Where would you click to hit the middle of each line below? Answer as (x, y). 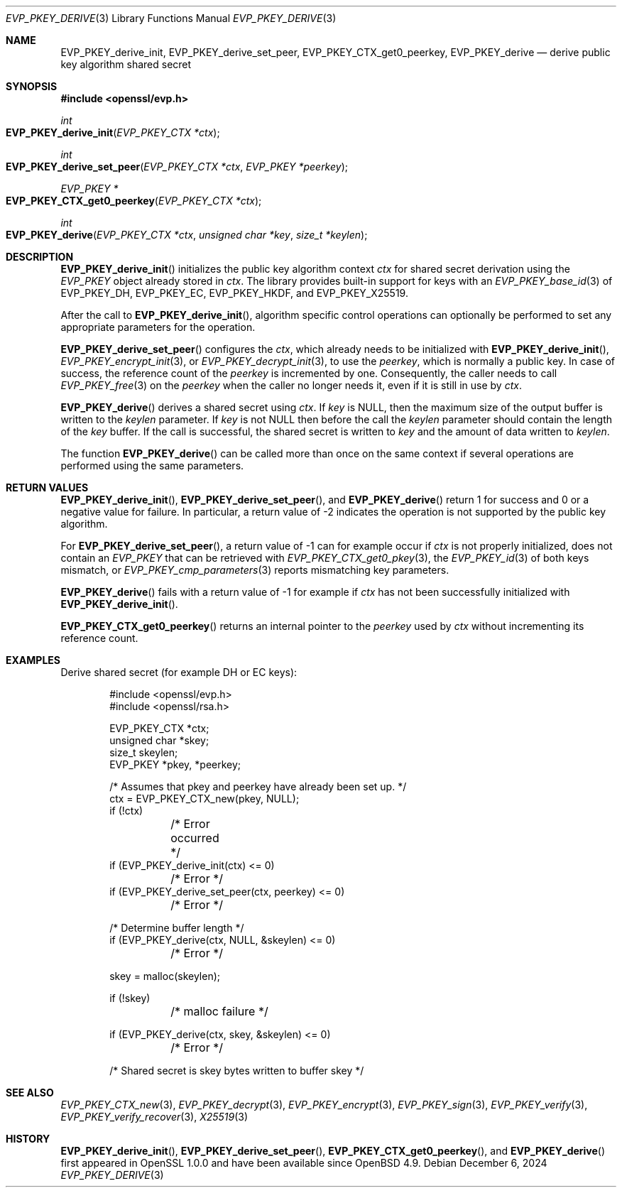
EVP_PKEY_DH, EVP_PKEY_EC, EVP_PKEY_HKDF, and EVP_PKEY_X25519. (234, 293)
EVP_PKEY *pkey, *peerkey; (175, 764)
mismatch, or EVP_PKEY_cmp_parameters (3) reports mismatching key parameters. (255, 570)
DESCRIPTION (40, 257)
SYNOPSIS (32, 86)
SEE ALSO (30, 1093)
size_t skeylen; (144, 752)
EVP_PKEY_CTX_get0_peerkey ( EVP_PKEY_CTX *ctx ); (134, 201)
